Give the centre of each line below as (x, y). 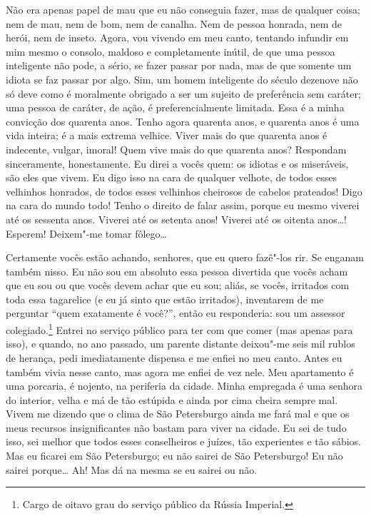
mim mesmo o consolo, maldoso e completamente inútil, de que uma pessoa (171, 51)
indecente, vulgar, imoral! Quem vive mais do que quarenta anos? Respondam (176, 149)
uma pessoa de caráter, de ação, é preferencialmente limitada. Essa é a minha (175, 107)
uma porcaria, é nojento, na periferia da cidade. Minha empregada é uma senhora (184, 386)
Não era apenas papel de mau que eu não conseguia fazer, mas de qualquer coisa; (183, 9)
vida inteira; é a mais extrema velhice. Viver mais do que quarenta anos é (167, 135)
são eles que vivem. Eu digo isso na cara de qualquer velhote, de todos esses (171, 177)
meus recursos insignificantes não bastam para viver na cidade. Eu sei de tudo (176, 427)
